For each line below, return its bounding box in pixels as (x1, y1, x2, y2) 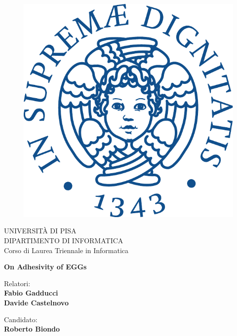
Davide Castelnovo (4, 297, 69, 307)
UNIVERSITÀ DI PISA (4, 225, 77, 236)
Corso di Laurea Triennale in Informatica (4, 245, 129, 255)
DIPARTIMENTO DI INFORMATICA (4, 235, 123, 245)
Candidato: (4, 314, 38, 324)
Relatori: (4, 278, 31, 288)
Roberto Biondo (4, 324, 60, 334)
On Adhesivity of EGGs (4, 261, 87, 272)
